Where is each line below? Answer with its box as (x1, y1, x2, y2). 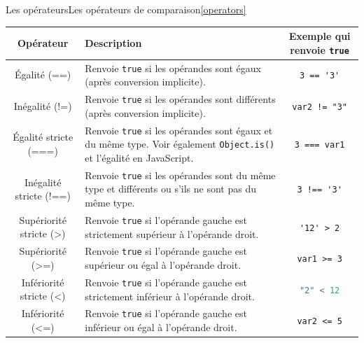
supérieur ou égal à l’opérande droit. (85, 258, 241, 272)
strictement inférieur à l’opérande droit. (85, 288, 255, 303)
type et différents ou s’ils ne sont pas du (85, 181, 256, 196)
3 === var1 (294, 140, 345, 150)
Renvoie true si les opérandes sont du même (85, 167, 276, 182)
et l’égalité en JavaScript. (85, 150, 194, 164)
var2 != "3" (292, 101, 347, 112)
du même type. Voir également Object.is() (85, 136, 275, 151)
